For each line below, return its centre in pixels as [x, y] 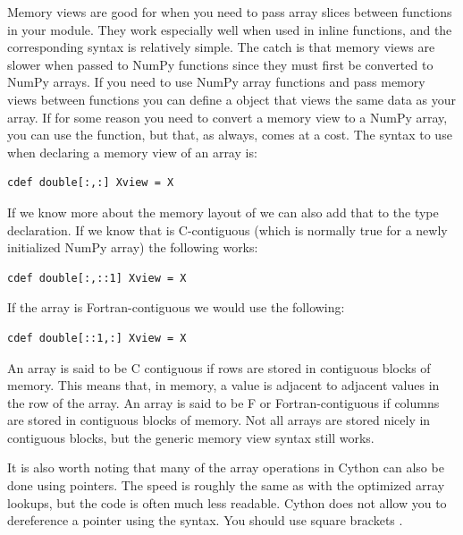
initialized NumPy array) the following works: [133, 247]
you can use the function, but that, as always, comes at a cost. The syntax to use [230, 135]
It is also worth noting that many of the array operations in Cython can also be [226, 467]
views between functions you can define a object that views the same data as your [232, 99]
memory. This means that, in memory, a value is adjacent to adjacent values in [223, 385]
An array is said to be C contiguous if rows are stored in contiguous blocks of [219, 367]
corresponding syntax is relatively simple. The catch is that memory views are [221, 47]
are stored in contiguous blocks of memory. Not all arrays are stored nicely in [219, 420]
